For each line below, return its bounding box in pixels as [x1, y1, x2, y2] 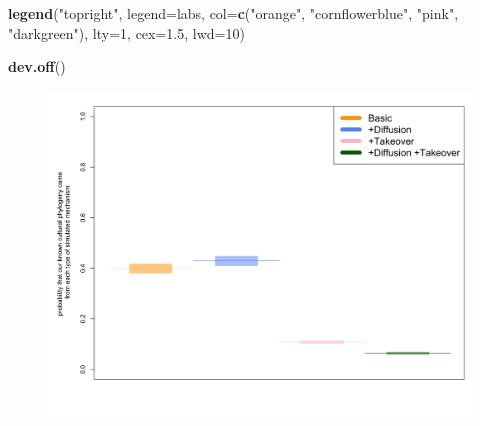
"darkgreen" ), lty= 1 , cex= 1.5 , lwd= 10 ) [8, 22, 245, 43]
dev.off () [8, 56, 66, 77]
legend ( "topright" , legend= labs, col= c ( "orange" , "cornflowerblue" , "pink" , [8, 3, 459, 23]
